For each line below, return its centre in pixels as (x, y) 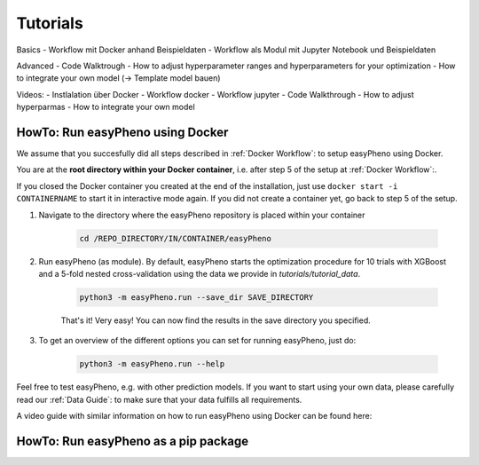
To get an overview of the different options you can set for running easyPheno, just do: (197, 341)
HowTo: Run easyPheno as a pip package (133, 441)
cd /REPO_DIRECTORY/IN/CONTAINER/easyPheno (176, 238)
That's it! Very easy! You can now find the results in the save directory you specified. (216, 320)
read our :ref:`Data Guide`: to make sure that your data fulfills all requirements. (159, 399)
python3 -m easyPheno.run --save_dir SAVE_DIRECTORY (196, 297)
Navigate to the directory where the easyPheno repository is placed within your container (202, 215)
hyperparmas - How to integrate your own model (106, 107)
